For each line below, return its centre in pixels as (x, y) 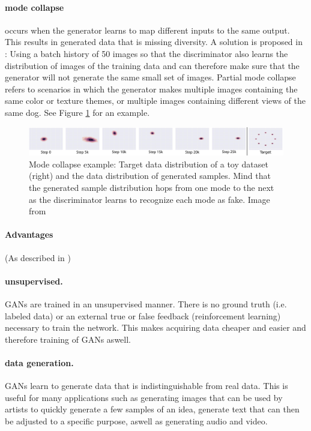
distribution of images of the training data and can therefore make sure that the (152, 65)
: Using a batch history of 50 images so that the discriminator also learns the (146, 53)
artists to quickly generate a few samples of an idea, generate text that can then (152, 409)
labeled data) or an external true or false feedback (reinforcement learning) (143, 315)
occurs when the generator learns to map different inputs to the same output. (147, 30)
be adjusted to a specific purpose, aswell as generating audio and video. (136, 420)
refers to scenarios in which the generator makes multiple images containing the (151, 89)
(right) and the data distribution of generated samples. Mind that (150, 176)
